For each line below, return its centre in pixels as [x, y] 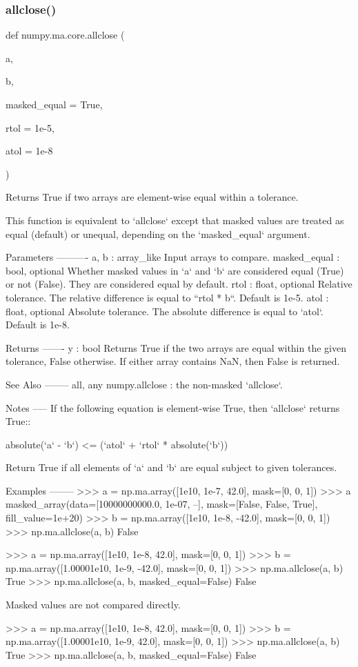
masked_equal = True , [54, 104]
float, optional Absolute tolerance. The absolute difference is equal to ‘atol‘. [165, 311]
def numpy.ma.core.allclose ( [65, 35]
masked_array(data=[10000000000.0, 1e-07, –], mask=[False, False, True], [162, 504]
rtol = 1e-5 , [30, 127]
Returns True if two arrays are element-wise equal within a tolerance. [152, 197]
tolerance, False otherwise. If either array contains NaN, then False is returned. [173, 361]
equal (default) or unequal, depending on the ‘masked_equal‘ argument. [158, 233]
